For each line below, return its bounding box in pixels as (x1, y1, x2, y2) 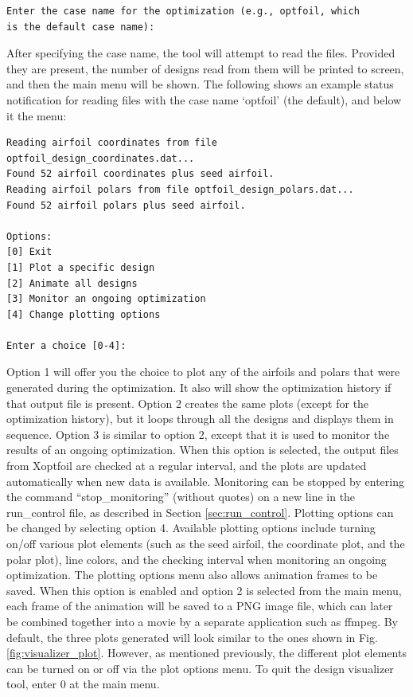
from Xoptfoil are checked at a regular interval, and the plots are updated (6, 457, 367, 474)
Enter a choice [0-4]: (6, 339, 127, 351)
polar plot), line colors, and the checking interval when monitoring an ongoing (6, 550, 387, 567)
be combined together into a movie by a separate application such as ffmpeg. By (6, 613, 399, 629)
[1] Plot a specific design (6, 261, 155, 273)
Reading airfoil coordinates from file (6, 137, 217, 149)
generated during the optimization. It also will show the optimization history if (6, 379, 392, 396)
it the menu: (6, 107, 67, 123)
